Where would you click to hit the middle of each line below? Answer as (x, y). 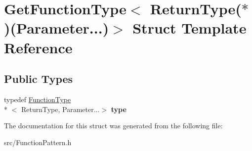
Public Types (39, 79)
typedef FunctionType (38, 99)
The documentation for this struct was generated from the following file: (113, 126)
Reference (38, 47)
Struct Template (189, 28)
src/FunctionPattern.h (38, 142)
